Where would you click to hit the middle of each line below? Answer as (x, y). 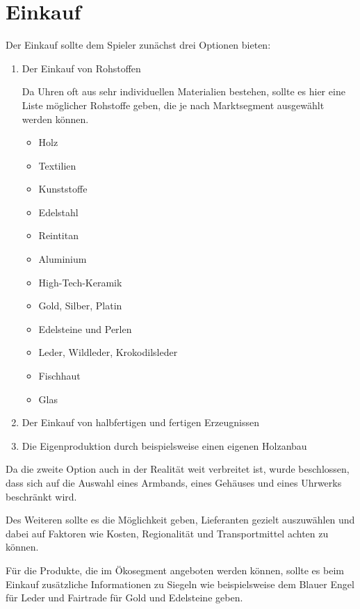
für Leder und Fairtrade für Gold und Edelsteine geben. (124, 598)
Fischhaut (59, 376)
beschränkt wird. (41, 496)
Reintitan (58, 235)
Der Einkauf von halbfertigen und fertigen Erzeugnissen (141, 422)
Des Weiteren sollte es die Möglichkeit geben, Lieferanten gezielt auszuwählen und (180, 520)
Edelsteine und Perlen (85, 328)
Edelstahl (58, 212)
